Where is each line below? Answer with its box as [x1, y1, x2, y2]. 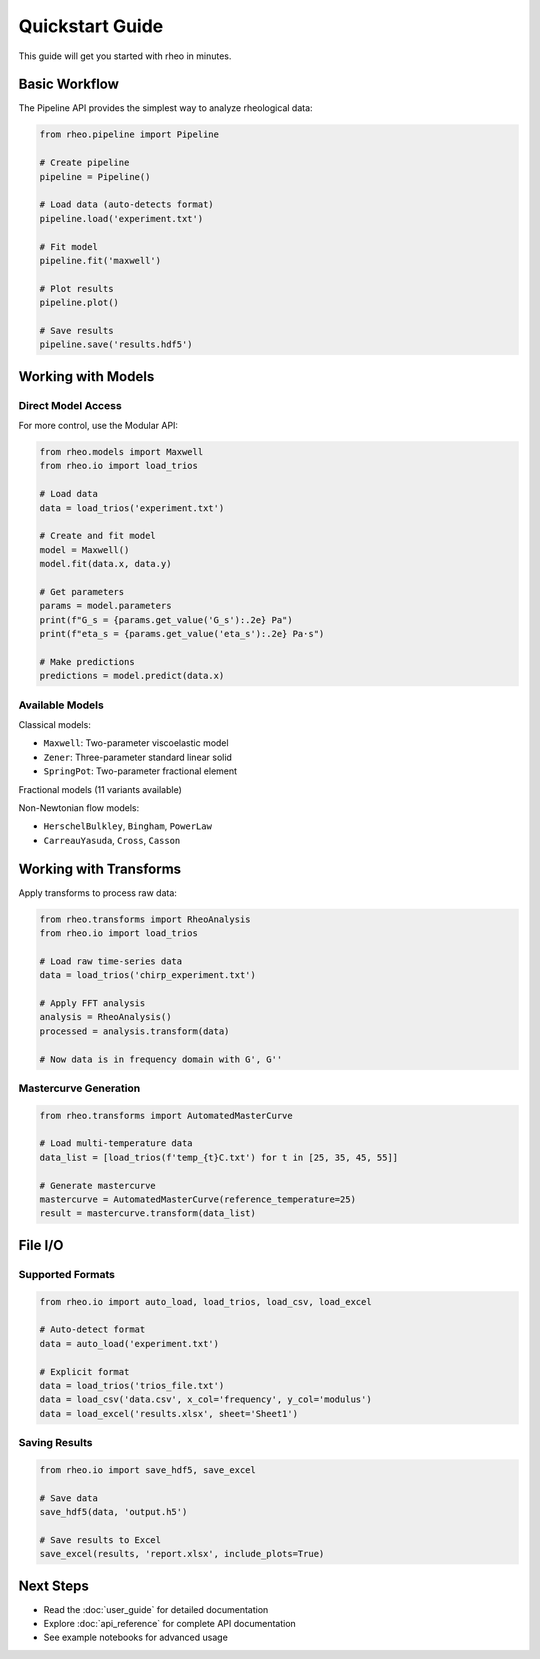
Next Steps [18, 1577, 89, 1594]
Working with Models [18, 368, 155, 385]
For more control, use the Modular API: [18, 420, 179, 432]
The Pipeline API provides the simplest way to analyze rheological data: [18, 102, 314, 114]
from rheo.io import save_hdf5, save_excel [39, 1464, 257, 1475]
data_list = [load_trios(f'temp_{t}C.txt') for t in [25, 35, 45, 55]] [39, 1151, 399, 1163]
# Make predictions [39, 656, 135, 667]
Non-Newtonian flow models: [18, 801, 140, 814]
